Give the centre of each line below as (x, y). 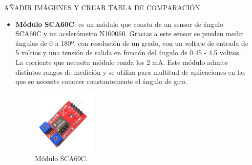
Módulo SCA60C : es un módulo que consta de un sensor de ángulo (119, 24)
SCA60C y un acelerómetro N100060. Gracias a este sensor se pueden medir (129, 33)
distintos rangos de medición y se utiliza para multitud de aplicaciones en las (130, 72)
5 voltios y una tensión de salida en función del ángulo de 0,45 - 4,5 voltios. (128, 52)
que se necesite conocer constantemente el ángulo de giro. (101, 81)
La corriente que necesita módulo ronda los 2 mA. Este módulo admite (122, 62)
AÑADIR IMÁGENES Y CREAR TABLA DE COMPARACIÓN (102, 7)
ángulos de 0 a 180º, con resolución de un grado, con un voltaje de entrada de (132, 43)
